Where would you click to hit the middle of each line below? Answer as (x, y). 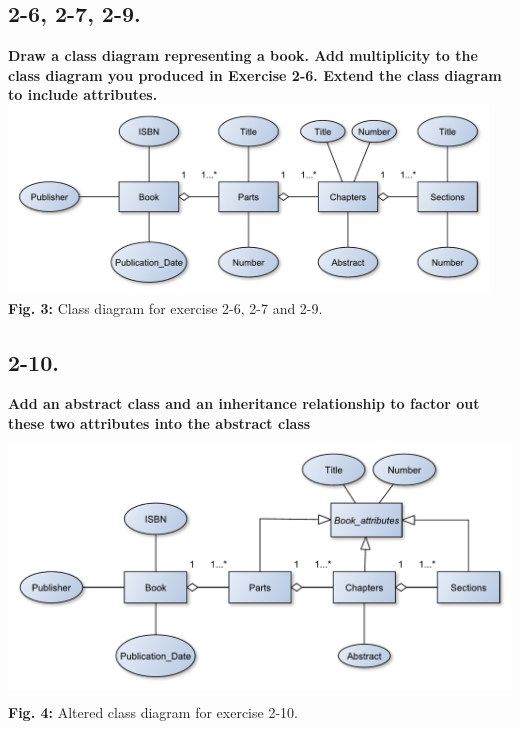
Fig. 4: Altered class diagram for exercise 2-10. (153, 711)
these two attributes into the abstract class (159, 422)
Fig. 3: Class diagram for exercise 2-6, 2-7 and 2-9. (165, 307)
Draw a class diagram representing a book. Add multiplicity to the (243, 55)
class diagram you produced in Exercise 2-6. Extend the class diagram (255, 74)
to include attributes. (83, 94)
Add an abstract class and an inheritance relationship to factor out (244, 403)
